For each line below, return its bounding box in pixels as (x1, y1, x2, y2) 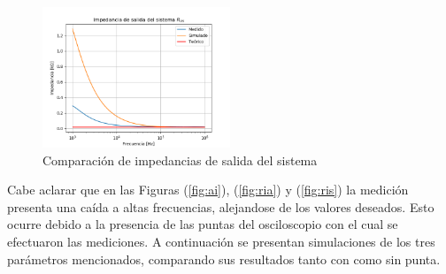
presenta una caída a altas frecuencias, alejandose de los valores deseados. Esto (7, 197, 434, 216)
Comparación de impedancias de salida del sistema (42, 150, 318, 169)
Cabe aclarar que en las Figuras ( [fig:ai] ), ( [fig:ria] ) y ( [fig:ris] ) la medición (7, 180, 409, 199)
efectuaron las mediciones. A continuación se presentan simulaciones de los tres (7, 232, 435, 250)
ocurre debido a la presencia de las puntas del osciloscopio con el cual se (7, 215, 398, 233)
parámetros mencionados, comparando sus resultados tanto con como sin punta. (7, 249, 441, 268)
